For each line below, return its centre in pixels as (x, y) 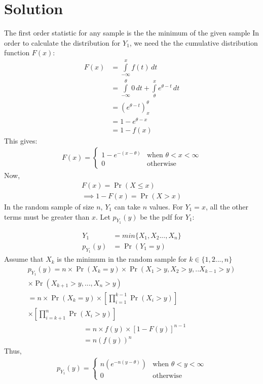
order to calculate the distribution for (62, 42)
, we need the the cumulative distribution (194, 42)
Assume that (24, 259)
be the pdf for (162, 216)
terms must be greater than (47, 216)
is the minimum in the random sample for (122, 259)
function (17, 53)
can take (127, 207)
